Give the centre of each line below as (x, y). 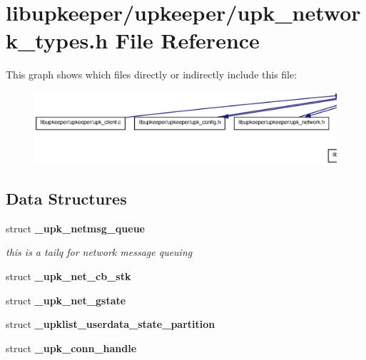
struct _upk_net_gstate (66, 300)
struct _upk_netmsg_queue (75, 228)
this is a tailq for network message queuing (99, 252)
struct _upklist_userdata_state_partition (111, 324)
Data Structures (66, 198)
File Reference (187, 40)
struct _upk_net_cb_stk (68, 276)
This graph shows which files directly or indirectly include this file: (152, 74)
